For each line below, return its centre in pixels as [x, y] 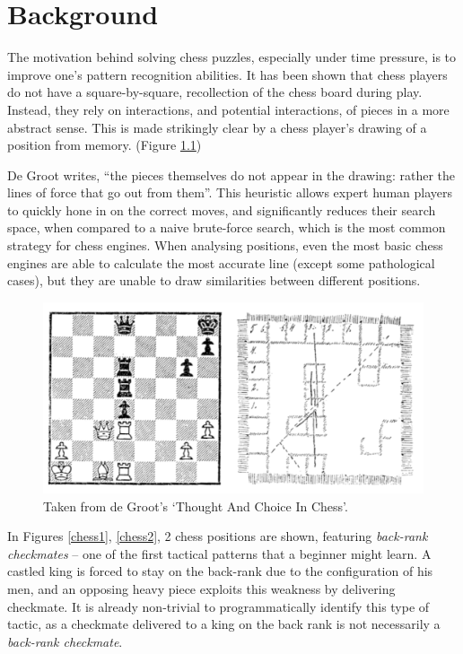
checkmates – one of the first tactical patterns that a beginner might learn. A [219, 553]
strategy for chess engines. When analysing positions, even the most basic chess [225, 245]
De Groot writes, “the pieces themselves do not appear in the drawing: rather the [231, 174]
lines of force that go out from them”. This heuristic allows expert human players [230, 192]
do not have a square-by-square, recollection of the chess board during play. [215, 92]
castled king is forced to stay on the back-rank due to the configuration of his [220, 571]
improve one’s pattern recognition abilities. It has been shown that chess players [227, 74]
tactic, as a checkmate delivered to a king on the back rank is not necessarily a [224, 624]
